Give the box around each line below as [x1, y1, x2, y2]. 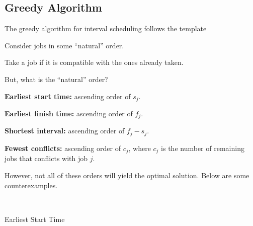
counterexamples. [5, 180, 58, 190]
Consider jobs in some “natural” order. [5, 40, 124, 50]
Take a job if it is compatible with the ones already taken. [5, 57, 184, 67]
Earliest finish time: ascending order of [5, 108, 133, 119]
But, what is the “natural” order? [5, 73, 108, 84]
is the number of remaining [161, 142, 244, 153]
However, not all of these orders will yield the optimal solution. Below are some [5, 170, 249, 180]
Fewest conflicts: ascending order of [5, 142, 121, 153]
